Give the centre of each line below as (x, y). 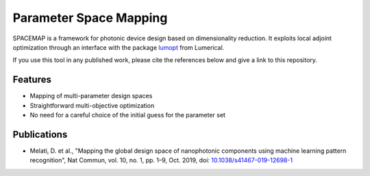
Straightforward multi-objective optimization (92, 105)
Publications (40, 134)
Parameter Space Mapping (90, 18)
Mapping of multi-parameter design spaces (91, 96)
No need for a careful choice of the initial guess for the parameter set (128, 115)
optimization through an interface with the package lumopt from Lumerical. (119, 47)
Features (32, 79)
